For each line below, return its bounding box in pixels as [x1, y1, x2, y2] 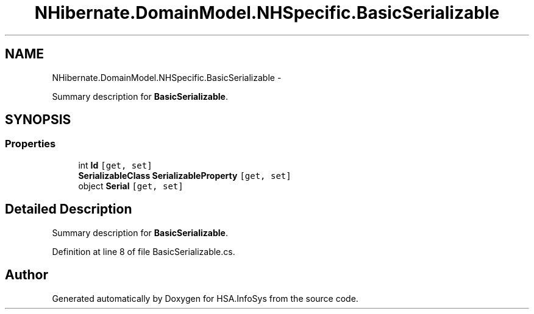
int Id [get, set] [78, 159, 152, 170]
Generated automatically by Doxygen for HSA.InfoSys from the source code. [52, 293, 358, 304]
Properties [5, 138, 56, 150]
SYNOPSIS [5, 112, 71, 128]
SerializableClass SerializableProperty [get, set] [78, 170, 291, 181]
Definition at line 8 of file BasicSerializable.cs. [52, 246, 235, 257]
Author [5, 267, 48, 283]
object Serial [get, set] [78, 180, 183, 191]
